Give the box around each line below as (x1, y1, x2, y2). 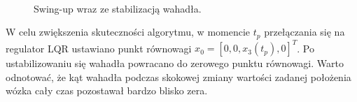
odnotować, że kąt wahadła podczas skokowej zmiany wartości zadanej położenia (6, 69, 351, 84)
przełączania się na (264, 24, 345, 39)
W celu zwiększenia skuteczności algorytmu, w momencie (6, 24, 251, 39)
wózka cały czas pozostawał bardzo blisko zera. (6, 83, 208, 98)
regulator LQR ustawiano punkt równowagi (6, 41, 192, 55)
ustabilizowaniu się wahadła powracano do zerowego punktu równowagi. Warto (6, 56, 344, 71)
